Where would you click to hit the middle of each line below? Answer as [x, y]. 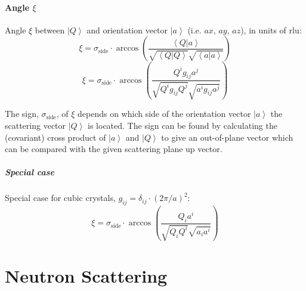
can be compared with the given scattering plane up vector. [114, 149]
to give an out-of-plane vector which [227, 137]
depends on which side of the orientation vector [164, 114]
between [50, 30]
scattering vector [35, 125]
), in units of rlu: [271, 30]
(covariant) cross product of [55, 137]
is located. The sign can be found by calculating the [183, 125]
